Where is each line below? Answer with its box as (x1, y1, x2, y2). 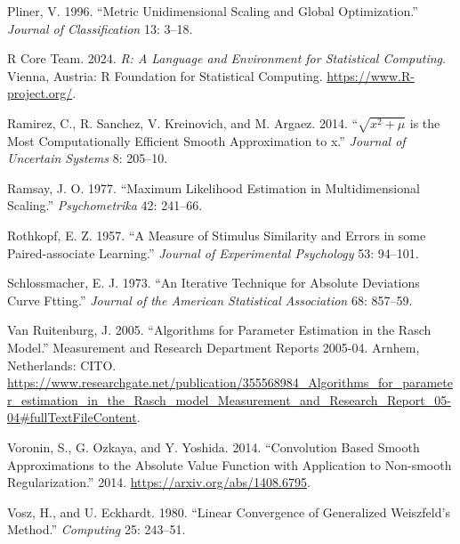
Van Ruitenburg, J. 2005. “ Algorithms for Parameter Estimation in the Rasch (7, 321, 432, 339)
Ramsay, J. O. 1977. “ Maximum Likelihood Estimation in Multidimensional (7, 178, 420, 197)
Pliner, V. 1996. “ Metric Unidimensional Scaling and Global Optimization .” (7, 2, 418, 20)
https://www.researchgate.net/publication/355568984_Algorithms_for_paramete (7, 373, 453, 392)
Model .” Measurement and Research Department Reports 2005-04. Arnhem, (7, 338, 420, 357)
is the (409, 113, 440, 132)
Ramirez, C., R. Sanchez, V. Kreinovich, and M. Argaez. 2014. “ (7, 113, 359, 132)
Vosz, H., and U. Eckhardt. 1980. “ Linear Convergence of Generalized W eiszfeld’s (7, 502, 450, 521)
